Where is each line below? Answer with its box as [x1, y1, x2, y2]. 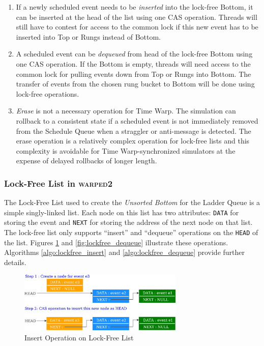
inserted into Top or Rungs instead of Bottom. [16, 31, 161, 42]
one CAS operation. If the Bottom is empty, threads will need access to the [16, 58, 251, 69]
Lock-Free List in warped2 [4, 177, 113, 189]
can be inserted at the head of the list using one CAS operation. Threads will [16, 11, 257, 22]
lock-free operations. [16, 88, 79, 99]
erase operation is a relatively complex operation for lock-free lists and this [16, 135, 250, 146]
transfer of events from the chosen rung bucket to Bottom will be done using [16, 78, 255, 89]
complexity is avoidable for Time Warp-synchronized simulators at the [16, 145, 236, 156]
